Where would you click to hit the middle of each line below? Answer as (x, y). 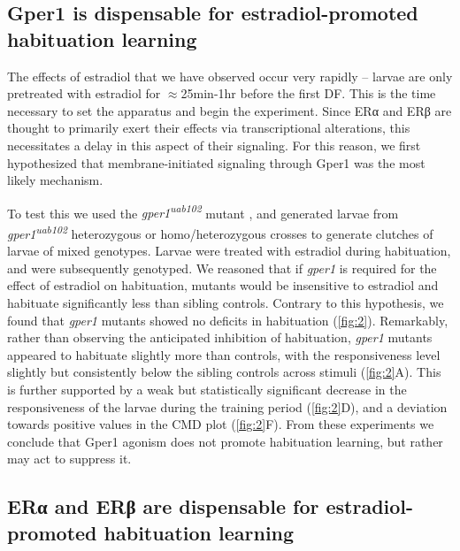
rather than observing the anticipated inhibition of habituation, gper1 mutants (220, 337)
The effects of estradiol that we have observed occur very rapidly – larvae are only (230, 76)
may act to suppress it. (69, 459)
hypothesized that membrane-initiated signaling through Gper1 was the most (216, 162)
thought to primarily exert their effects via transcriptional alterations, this (209, 128)
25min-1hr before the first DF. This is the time (308, 93)
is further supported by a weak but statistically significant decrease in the (207, 389)
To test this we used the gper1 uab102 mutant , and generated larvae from (203, 211)
